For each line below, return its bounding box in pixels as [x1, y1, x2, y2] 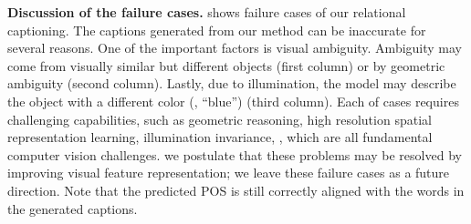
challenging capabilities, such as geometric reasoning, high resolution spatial [7, 109, 432, 128]
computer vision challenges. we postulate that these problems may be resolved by [7, 145, 462, 164]
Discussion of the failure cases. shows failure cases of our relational [7, 3, 406, 21]
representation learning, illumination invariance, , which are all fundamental [7, 127, 433, 147]
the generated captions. [7, 199, 138, 218]
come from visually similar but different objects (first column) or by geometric [7, 56, 445, 75]
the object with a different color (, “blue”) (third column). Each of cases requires [7, 91, 459, 110]
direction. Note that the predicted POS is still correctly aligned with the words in [7, 180, 465, 199]
